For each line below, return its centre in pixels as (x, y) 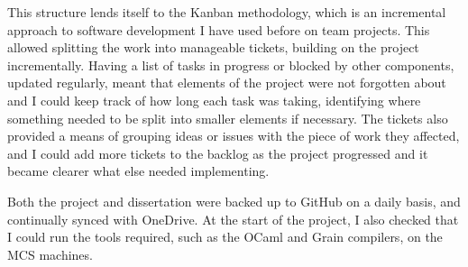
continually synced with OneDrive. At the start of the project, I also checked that (233, 219)
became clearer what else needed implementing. (138, 171)
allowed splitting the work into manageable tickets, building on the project (213, 47)
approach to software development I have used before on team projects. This (219, 29)
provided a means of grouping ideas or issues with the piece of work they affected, (234, 136)
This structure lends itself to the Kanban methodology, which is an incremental (227, 12)
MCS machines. (50, 254)
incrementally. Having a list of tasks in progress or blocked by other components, (231, 64)
